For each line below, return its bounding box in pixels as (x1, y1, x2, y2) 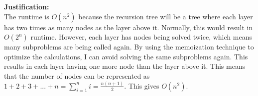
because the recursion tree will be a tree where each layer (78, 11, 253, 21)
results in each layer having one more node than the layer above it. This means (4, 61, 246, 71)
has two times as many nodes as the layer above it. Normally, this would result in (4, 22, 253, 32)
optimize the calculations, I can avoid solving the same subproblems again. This (4, 51, 248, 61)
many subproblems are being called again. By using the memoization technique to (4, 42, 254, 52)
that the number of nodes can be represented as (4, 70, 150, 81)
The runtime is (4, 11, 49, 21)
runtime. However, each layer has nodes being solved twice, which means (30, 32, 252, 42)
